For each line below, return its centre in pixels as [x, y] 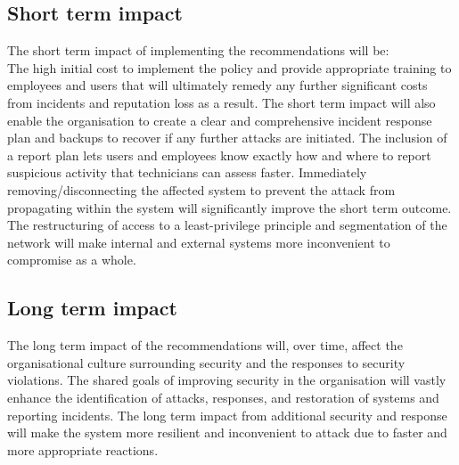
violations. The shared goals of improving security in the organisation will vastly [227, 380]
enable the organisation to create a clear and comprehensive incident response [220, 120]
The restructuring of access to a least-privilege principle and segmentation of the [227, 225]
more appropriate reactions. [83, 449]
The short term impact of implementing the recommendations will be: [198, 50]
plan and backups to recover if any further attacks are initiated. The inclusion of [227, 138]
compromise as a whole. [72, 260]
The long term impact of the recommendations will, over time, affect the [205, 345]
